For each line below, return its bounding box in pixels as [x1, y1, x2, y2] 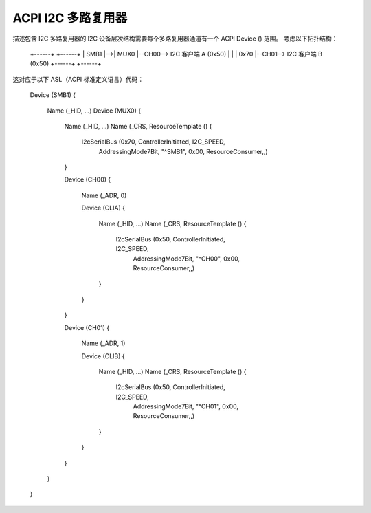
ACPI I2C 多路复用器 [12, 10, 127, 25]
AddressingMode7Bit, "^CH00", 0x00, [133, 254, 240, 263]
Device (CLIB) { [81, 351, 125, 360]
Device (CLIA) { [81, 204, 126, 212]
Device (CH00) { [64, 175, 111, 184]
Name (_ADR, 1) [81, 339, 126, 347]
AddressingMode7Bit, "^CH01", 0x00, [133, 402, 239, 411]
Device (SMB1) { [30, 91, 76, 99]
